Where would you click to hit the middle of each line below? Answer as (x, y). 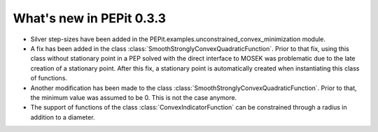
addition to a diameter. (63, 117)
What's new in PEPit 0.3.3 (90, 18)
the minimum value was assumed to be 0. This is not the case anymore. (134, 97)
